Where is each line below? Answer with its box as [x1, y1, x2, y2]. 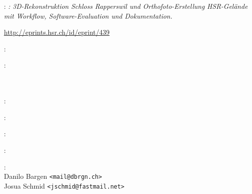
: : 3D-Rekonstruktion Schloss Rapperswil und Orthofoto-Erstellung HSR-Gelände [4, 1, 248, 11]
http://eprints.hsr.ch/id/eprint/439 [4, 27, 110, 37]
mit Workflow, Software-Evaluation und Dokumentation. [4, 10, 173, 21]
